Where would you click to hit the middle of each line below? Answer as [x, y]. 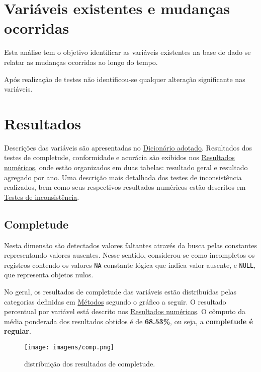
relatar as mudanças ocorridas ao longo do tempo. [81, 62]
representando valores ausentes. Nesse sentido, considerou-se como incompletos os [129, 255]
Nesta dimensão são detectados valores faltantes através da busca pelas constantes [130, 245]
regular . [18, 331]
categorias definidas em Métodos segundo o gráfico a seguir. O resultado [115, 301]
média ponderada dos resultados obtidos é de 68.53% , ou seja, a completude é [128, 321]
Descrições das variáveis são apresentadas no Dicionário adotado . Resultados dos [128, 147]
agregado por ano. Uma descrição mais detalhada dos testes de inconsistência [123, 177]
